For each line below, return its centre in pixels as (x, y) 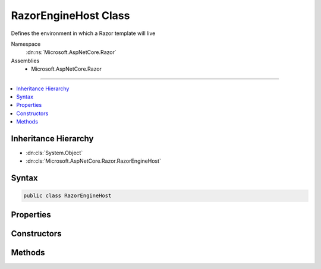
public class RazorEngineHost (67, 196)
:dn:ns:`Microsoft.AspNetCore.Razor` (71, 52)
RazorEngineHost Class (70, 15)
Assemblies (25, 61)
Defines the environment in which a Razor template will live (83, 33)
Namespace (26, 44)
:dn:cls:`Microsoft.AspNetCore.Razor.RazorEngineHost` (94, 161)
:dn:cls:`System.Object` (54, 153)
